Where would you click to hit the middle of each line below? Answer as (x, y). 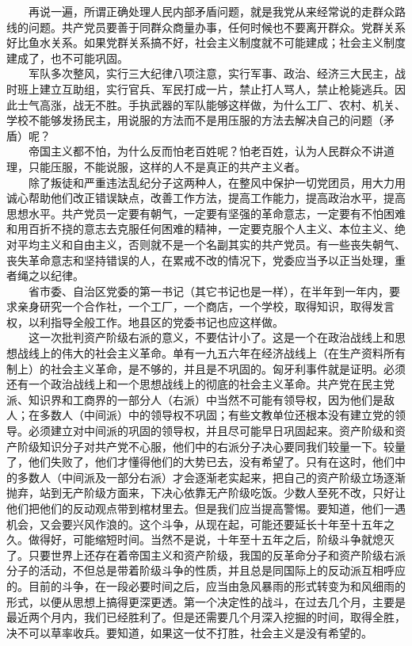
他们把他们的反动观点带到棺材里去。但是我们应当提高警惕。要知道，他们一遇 (206, 508)
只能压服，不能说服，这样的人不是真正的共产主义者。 (167, 166)
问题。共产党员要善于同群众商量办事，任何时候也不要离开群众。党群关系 (217, 27)
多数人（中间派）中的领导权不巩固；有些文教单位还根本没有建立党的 (217, 415)
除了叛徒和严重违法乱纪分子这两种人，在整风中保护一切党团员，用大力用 (217, 182)
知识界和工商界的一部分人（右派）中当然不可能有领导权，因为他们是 (206, 399)
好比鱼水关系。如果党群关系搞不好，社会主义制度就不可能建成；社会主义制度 (206, 42)
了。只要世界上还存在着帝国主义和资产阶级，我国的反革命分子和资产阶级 (195, 554)
